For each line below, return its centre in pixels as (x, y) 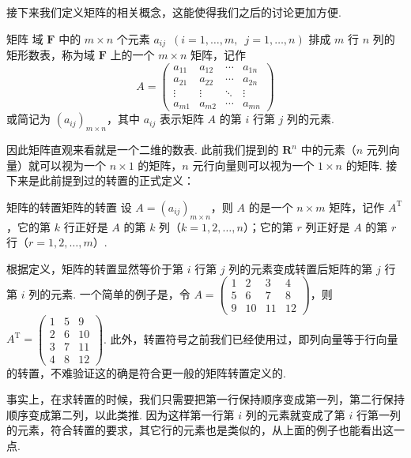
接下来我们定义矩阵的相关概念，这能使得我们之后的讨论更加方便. (174, 12)
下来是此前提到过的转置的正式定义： (100, 180)
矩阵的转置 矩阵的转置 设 (69, 206)
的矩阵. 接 (371, 165)
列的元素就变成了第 (295, 414)
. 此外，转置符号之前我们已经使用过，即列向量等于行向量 (251, 338)
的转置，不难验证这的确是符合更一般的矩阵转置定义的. (146, 372)
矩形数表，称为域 (51, 55)
